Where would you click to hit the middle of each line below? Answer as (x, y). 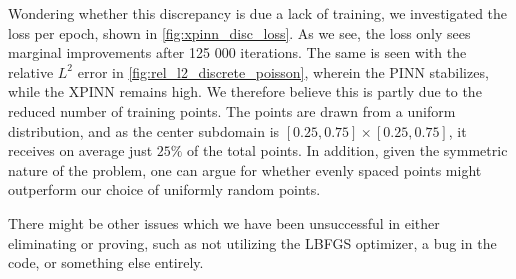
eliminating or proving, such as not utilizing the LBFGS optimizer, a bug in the (252, 242)
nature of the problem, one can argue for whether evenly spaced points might (245, 169)
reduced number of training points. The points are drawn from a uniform (232, 110)
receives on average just (80, 150)
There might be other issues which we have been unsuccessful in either (224, 222)
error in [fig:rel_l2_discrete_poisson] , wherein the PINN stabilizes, (283, 71)
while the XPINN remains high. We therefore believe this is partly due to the (245, 91)
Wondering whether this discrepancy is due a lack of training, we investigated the (258, 13)
